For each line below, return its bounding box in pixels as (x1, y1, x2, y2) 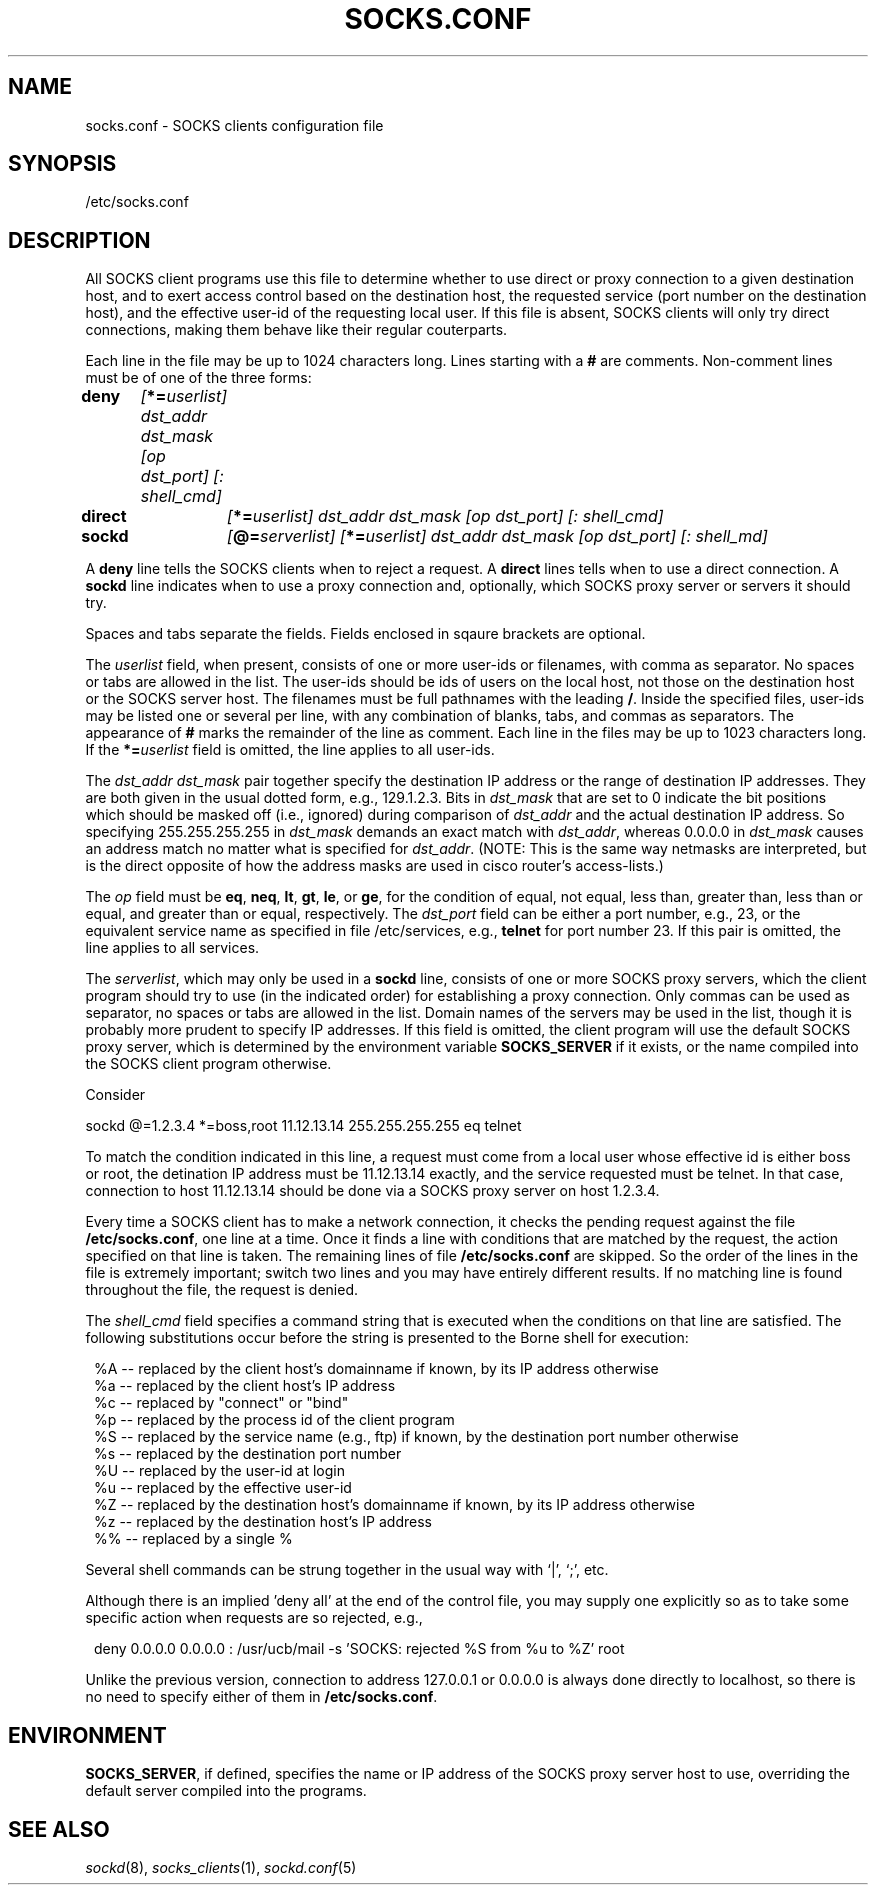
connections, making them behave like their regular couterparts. (85, 321, 508, 339)
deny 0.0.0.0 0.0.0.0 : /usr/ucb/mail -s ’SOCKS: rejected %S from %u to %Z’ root (94, 1640, 625, 1658)
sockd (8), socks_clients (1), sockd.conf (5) (85, 1858, 357, 1876)
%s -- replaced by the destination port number (94, 1445, 402, 1463)
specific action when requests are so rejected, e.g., (85, 1609, 423, 1627)
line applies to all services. (85, 939, 260, 957)
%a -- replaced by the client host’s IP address (94, 1377, 396, 1395)
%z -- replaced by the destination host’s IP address (94, 1513, 432, 1531)
